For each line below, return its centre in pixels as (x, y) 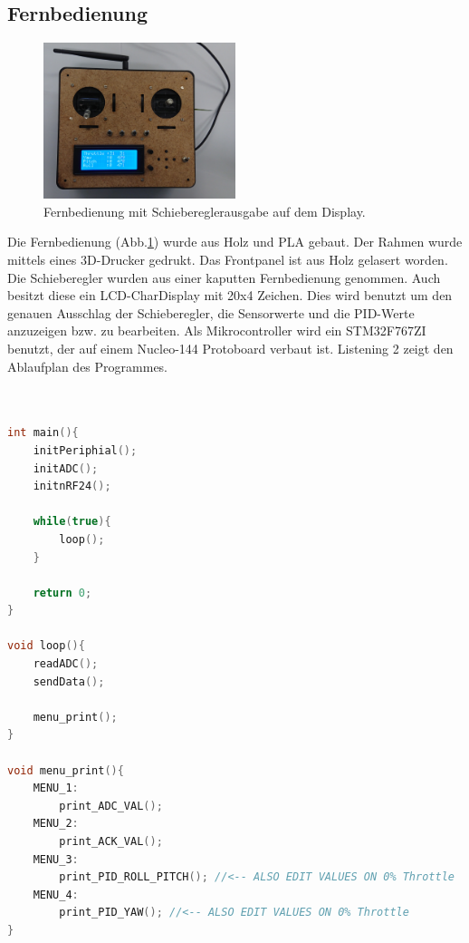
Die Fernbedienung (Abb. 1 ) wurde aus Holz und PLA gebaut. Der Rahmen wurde (235, 242)
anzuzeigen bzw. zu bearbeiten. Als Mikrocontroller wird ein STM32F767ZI (217, 331)
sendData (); (69, 681)
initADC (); (66, 468)
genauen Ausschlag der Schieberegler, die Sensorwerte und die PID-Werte (211, 312)
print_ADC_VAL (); (111, 806)
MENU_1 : (56, 788)
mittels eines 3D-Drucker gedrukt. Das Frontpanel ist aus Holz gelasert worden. (228, 260)
